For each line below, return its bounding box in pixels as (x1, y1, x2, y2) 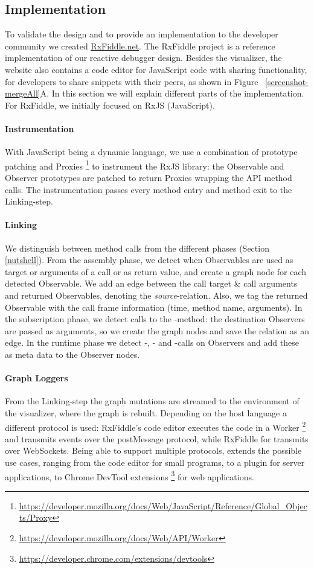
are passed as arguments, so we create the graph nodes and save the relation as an (5, 324, 309, 337)
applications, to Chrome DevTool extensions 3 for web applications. (5, 468, 254, 483)
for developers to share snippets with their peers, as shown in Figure (5, 75, 258, 87)
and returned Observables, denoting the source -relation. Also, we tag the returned (5, 288, 308, 301)
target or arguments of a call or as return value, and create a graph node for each (5, 265, 307, 278)
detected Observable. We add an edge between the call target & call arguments (5, 277, 298, 290)
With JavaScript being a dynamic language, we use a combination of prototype (5, 145, 298, 158)
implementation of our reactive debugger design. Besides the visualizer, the (5, 51, 282, 64)
